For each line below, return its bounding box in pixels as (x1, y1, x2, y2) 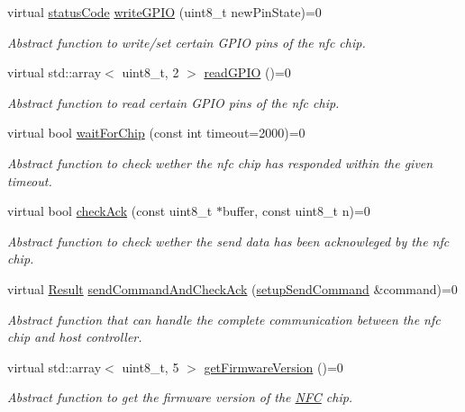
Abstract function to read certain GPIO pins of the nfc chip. (7, 93, 340, 112)
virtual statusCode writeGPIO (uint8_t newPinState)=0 (7, 3, 322, 21)
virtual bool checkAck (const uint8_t (7, 202, 213, 220)
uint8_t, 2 (122, 63, 179, 82)
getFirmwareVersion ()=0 (204, 357, 343, 376)
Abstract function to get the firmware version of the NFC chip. (7, 388, 353, 407)
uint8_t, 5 (122, 357, 179, 376)
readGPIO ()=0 (204, 63, 291, 82)
